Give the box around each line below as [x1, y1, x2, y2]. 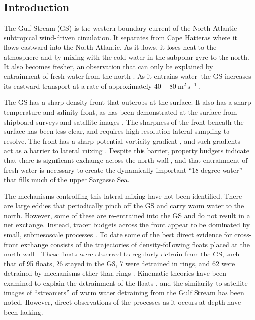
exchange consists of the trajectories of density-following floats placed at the [21, 239, 250, 249]
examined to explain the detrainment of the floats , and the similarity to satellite [4, 278, 248, 288]
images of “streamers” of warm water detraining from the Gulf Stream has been [4, 287, 244, 297]
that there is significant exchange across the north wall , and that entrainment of [4, 155, 248, 165]
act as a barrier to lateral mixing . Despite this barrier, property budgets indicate [4, 145, 250, 156]
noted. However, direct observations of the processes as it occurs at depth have [4, 297, 241, 307]
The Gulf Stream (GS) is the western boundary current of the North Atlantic [4, 23, 237, 33]
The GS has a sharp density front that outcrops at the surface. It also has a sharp [4, 97, 251, 107]
